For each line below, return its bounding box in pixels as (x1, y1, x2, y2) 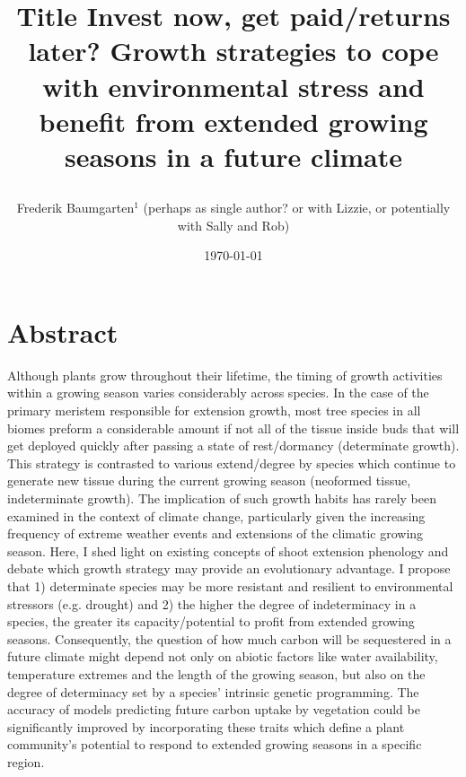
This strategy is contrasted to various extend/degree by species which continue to (7, 453, 456, 472)
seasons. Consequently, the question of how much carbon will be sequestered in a (7, 629, 452, 648)
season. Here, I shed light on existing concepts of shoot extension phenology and (7, 541, 449, 560)
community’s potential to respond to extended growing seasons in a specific (7, 735, 422, 754)
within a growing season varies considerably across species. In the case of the (7, 383, 429, 402)
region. (7, 752, 45, 771)
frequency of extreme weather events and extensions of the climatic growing (7, 524, 424, 543)
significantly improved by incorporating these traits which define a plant (7, 717, 405, 736)
